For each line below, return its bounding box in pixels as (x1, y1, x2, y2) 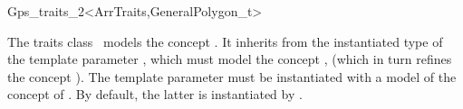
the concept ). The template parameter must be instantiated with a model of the (7, 67, 457, 86)
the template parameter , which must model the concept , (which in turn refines (7, 50, 452, 68)
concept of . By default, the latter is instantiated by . (7, 85, 303, 104)
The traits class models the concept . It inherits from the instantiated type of (7, 32, 443, 50)
